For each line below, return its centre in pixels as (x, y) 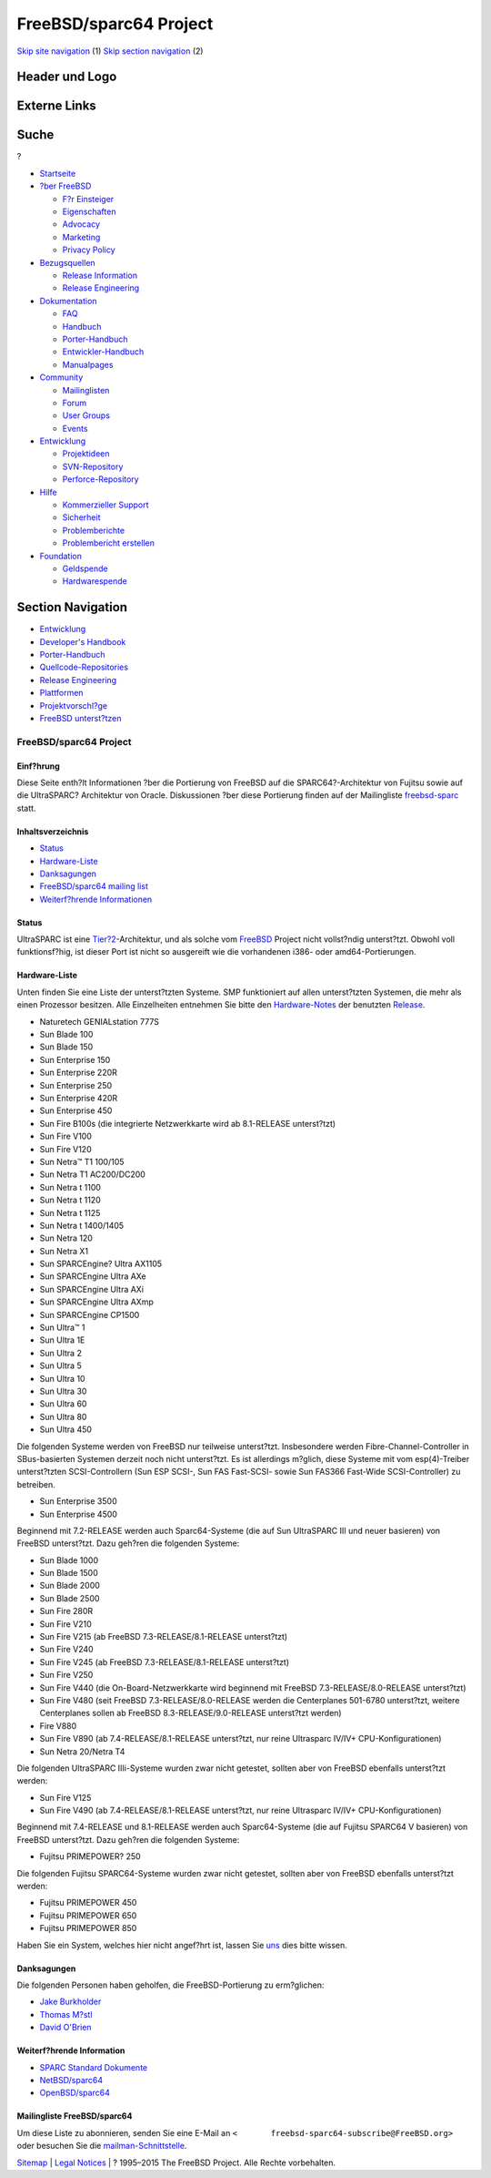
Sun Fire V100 (66, 1136)
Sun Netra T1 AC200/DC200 (92, 1174)
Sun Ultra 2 (60, 1353)
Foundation (60, 556)
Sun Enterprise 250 (76, 1085)
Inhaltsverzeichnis (53, 831)
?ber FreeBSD (65, 186)
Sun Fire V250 (66, 1675)
